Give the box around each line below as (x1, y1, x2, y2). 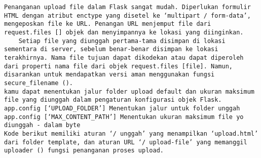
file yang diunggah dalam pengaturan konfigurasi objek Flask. (4, 96, 222, 104)
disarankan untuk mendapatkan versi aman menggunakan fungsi (4, 71, 215, 78)
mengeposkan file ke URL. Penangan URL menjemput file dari (4, 20, 211, 28)
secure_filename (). (4, 79, 73, 87)
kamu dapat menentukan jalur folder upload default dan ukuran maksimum (4, 88, 254, 95)
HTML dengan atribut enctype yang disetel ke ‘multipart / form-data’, (4, 12, 251, 19)
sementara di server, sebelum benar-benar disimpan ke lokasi (4, 46, 218, 53)
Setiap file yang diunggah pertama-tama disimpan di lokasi (18, 37, 226, 45)
